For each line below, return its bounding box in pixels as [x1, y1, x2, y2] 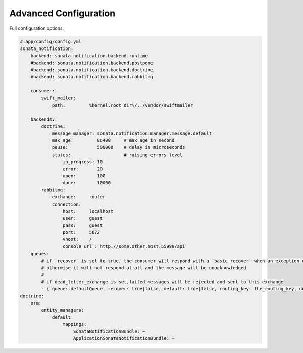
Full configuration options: [9, 25, 64, 31]
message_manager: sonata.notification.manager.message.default [52, 130, 212, 136]
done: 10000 [62, 180, 111, 186]
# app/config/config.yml [20, 38, 82, 44]
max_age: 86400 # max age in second [52, 138, 175, 143]
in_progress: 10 [62, 159, 103, 165]
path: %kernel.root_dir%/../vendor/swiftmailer [52, 103, 193, 108]
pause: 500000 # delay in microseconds [52, 144, 185, 150]
